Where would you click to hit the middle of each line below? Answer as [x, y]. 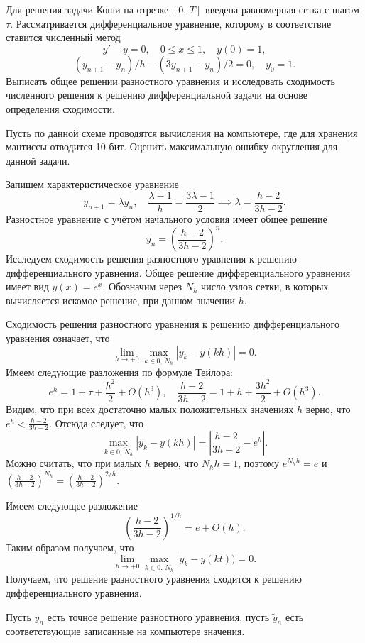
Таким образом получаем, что [70, 547]
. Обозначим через [142, 286]
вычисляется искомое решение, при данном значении [121, 300]
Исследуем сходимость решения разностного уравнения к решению [152, 259]
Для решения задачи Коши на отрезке [87, 9]
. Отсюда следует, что [97, 423]
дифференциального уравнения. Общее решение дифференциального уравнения [178, 272]
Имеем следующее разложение [72, 505]
